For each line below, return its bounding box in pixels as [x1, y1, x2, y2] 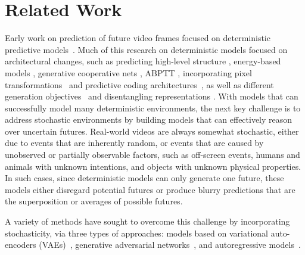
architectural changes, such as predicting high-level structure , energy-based [5, 55, 281, 67]
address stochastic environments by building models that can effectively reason [5, 113, 292, 126]
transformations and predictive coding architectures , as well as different [5, 78, 274, 91]
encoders [5, 238, 36, 251]
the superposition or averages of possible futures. [5, 195, 183, 207]
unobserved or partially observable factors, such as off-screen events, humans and [5, 148, 300, 161]
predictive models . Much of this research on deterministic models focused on [5, 43, 288, 55]
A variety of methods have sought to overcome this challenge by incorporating [5, 215, 290, 228]
